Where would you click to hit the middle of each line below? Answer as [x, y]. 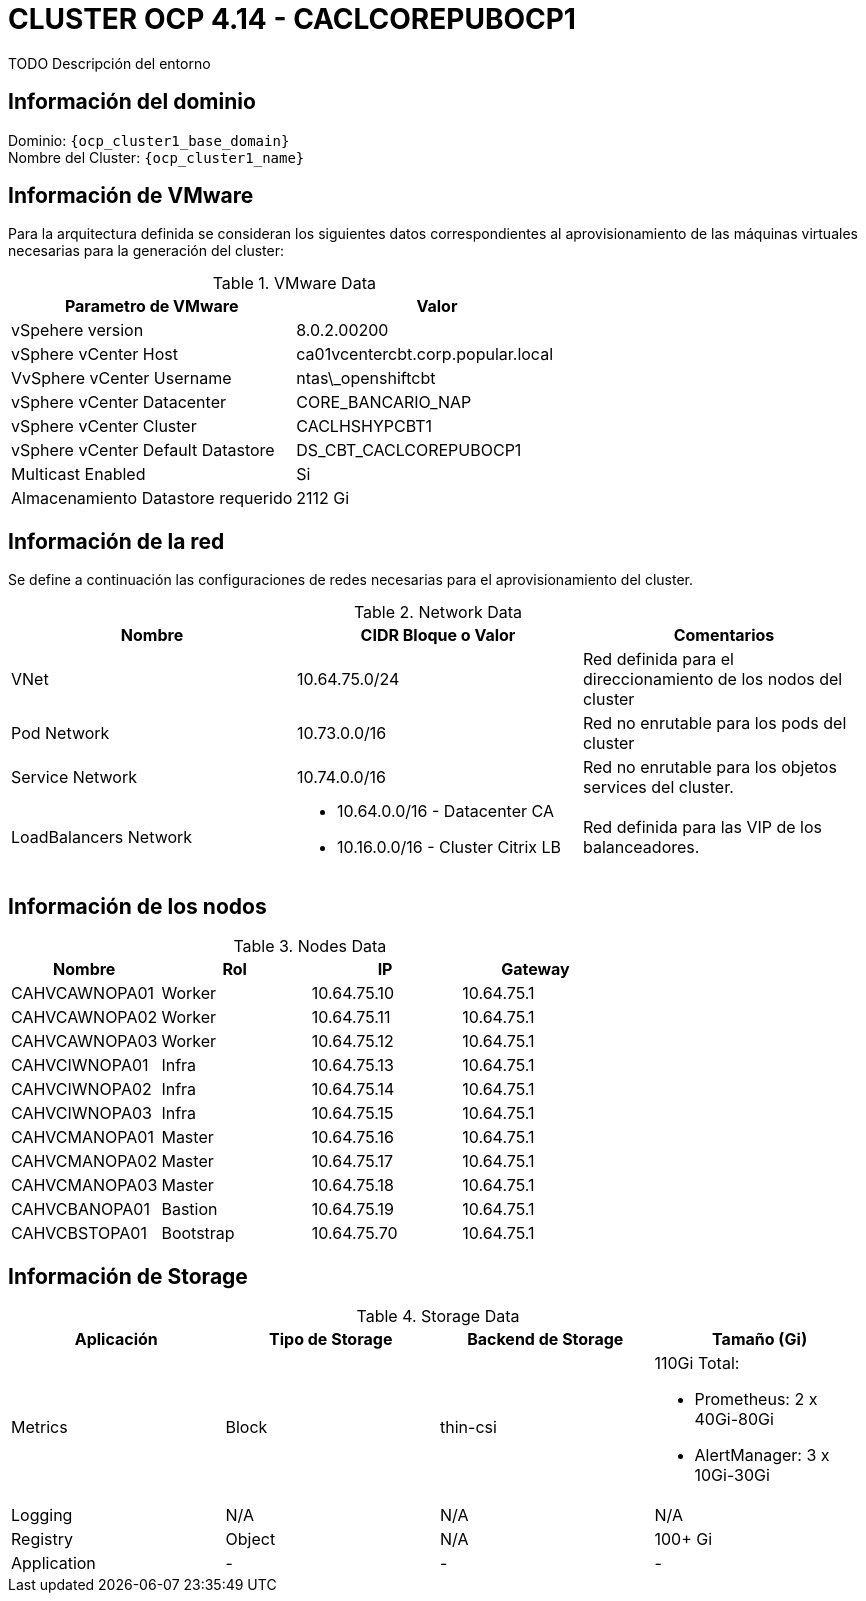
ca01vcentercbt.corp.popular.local [424, 354]
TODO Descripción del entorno [109, 63]
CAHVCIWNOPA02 [81, 1089]
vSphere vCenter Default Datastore [143, 450]
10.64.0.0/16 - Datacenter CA [445, 811]
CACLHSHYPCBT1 [364, 426]
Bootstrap [198, 1233]
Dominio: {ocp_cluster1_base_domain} [149, 140]
